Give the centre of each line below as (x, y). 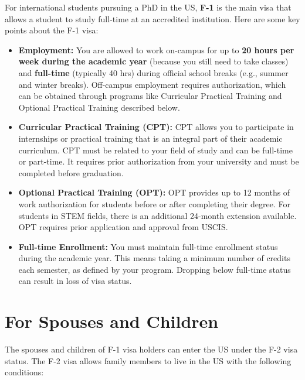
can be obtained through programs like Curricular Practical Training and (150, 96)
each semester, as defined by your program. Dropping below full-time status (155, 269)
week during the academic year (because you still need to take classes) (153, 61)
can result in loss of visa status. (75, 281)
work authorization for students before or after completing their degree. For (154, 203)
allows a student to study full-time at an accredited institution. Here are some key (152, 18)
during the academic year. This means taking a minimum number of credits (154, 258)
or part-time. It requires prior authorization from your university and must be (159, 161)
